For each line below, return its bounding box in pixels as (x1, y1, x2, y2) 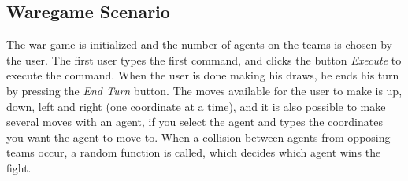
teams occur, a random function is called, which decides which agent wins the (6, 144, 381, 161)
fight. (6, 159, 32, 175)
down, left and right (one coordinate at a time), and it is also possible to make (6, 98, 386, 114)
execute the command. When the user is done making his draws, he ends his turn (6, 67, 399, 83)
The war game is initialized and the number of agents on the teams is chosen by (6, 36, 393, 53)
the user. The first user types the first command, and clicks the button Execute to (6, 51, 402, 68)
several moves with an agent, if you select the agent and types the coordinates (6, 113, 383, 130)
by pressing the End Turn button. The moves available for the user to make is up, (6, 82, 402, 98)
